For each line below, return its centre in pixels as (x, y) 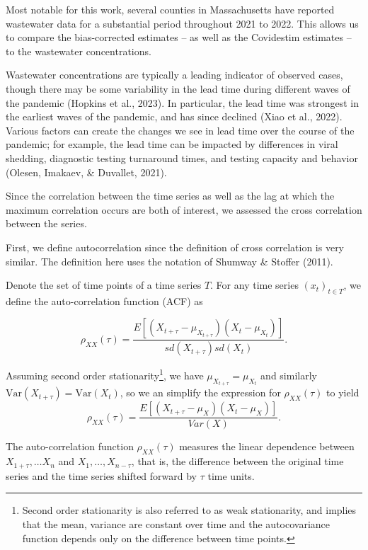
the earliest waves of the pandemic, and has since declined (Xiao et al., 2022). (174, 116)
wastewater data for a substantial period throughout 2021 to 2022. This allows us (182, 23)
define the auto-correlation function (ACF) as (104, 300)
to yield (343, 393)
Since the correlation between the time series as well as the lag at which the (170, 196)
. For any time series (254, 285)
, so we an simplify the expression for (200, 393)
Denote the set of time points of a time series (104, 285)
